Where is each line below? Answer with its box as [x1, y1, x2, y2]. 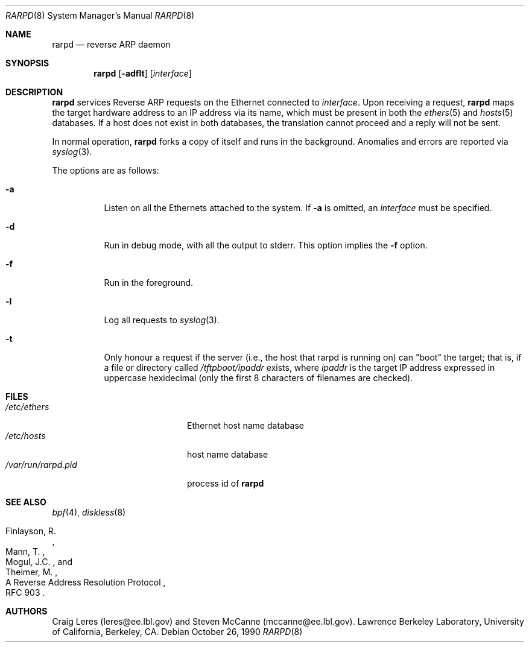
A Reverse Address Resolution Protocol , [5, 577, 166, 587]
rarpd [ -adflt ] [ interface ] [93, 68, 192, 78]
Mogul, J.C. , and [5, 557, 73, 567]
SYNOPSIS [5, 58, 49, 68]
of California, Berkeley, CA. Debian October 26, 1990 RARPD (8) [52, 626, 303, 637]
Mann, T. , [5, 546, 45, 557]
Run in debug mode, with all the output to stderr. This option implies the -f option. [104, 240, 428, 250]
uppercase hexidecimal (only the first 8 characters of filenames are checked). [104, 373, 413, 383]
